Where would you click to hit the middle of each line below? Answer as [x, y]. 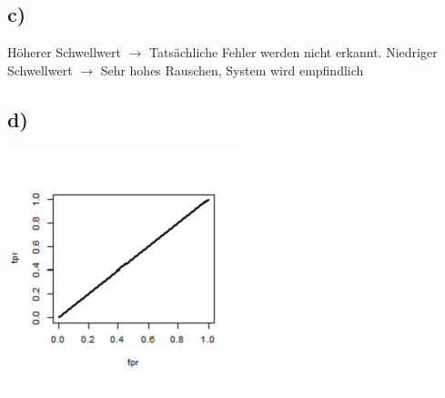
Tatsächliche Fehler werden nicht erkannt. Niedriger [293, 52]
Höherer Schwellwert [64, 52]
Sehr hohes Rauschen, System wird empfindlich [232, 70]
